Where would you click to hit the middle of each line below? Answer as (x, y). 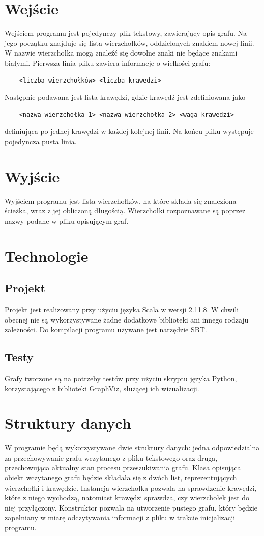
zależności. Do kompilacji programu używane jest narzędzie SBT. (106, 329)
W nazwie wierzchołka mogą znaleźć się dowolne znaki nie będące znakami (121, 53)
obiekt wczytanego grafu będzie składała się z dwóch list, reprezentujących (121, 478)
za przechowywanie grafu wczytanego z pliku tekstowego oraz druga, (111, 457)
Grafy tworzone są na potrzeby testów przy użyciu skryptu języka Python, (121, 378)
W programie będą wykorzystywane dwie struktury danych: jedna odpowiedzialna (132, 448)
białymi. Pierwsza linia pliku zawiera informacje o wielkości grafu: (108, 62)
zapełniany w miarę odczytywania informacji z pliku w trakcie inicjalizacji (120, 517)
